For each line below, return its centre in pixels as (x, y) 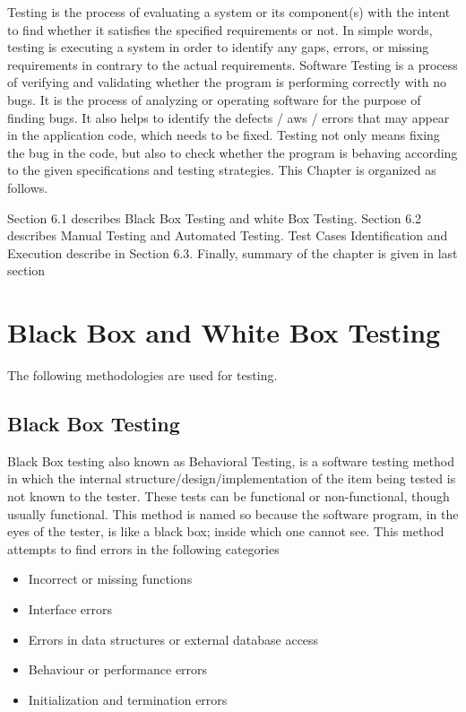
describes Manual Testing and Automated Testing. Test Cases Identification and (228, 235)
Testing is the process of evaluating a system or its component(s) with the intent (229, 12)
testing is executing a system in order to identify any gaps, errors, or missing (218, 47)
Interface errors (70, 608)
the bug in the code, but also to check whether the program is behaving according (233, 152)
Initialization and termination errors (128, 699)
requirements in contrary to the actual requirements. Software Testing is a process (233, 64)
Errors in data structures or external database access (173, 639)
